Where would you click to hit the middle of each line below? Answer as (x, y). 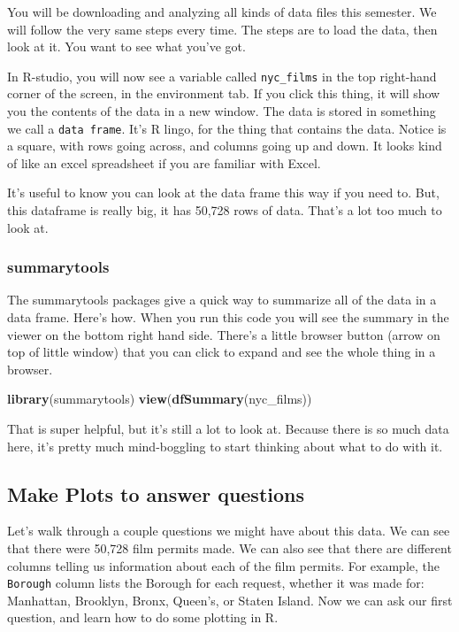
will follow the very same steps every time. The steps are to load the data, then (222, 29)
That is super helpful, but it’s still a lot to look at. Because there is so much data (228, 429)
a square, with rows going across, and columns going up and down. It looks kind (225, 146)
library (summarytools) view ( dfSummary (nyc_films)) (160, 399)
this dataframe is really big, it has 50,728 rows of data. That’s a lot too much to (225, 210)
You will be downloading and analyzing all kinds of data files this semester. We (222, 12)
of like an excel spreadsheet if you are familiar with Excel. (164, 162)
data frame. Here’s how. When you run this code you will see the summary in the (228, 317)
